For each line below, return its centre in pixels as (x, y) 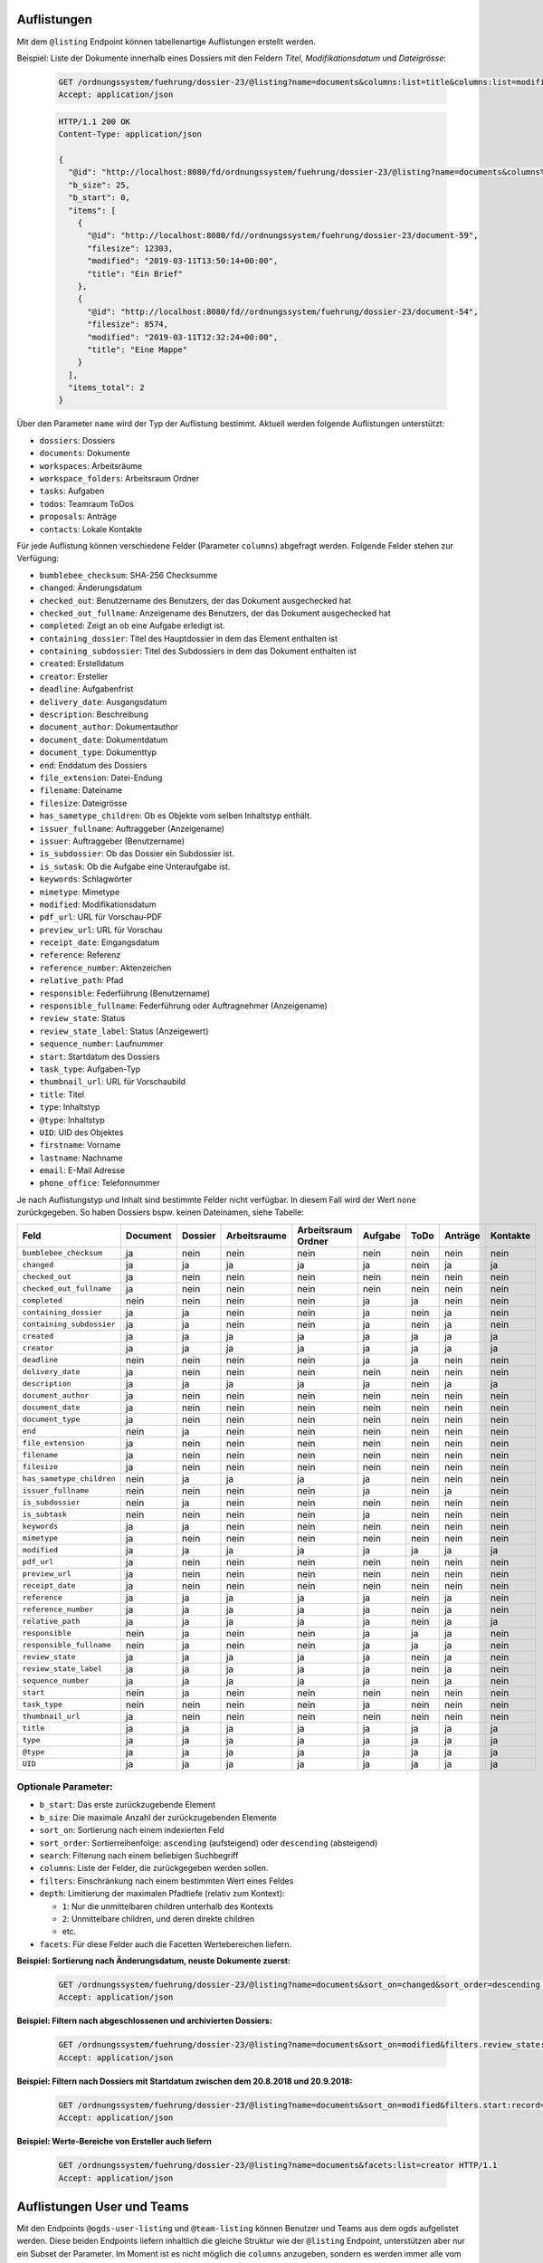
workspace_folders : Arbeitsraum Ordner (119, 478)
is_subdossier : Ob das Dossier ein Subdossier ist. (137, 854)
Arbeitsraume (256, 1236)
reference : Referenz (80, 955)
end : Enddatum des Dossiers (93, 765)
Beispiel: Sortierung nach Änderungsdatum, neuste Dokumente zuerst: (154, 1961)
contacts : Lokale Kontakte (91, 529)
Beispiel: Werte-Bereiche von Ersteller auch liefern (114, 2142)
